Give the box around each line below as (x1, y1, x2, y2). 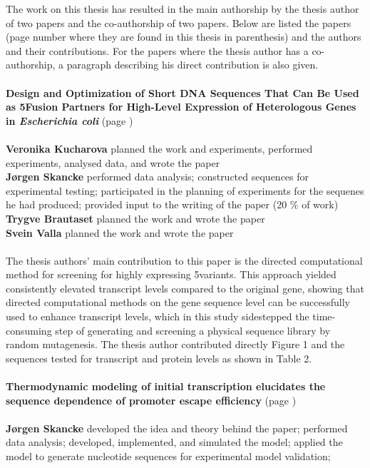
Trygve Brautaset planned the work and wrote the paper (6, 210, 265, 225)
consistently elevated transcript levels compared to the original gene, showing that (6, 280, 364, 295)
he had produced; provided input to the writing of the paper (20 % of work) (6, 197, 339, 212)
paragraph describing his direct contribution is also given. (66, 57, 319, 72)
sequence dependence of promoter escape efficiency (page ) (6, 392, 297, 407)
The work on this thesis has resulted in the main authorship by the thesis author (6, 1, 359, 16)
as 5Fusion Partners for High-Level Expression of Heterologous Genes (6, 99, 356, 114)
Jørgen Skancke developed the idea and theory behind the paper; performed (6, 420, 348, 435)
